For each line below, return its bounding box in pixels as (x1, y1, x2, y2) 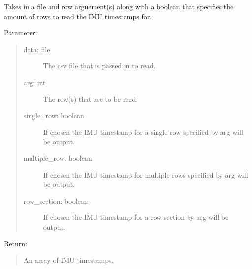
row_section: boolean (23, 195, 88, 206)
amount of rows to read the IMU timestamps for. (4, 11, 152, 21)
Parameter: (4, 28, 37, 38)
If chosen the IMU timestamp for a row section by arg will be (43, 212, 229, 222)
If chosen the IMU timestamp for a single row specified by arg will (43, 126, 243, 137)
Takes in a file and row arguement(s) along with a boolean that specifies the (4, 1, 234, 11)
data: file (23, 44, 50, 54)
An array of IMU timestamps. (23, 255, 114, 265)
